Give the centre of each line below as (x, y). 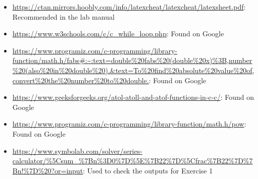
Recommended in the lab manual (63, 16)
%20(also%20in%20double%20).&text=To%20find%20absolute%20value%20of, (133, 70)
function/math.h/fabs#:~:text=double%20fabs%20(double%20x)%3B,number (132, 60)
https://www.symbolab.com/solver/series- (77, 151)
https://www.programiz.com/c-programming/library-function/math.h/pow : (129, 124)
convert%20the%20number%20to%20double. (81, 80)
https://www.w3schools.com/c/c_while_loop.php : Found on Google (118, 34)
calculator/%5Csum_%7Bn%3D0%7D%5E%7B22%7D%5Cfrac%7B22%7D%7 (133, 161)
